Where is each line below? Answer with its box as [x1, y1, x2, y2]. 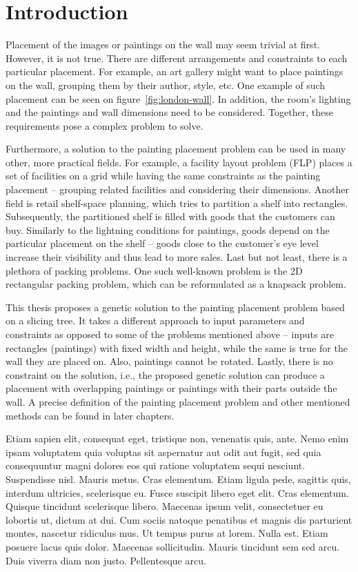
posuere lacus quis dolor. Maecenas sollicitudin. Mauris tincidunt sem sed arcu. [6, 539, 340, 553]
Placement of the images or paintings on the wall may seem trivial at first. [6, 37, 320, 52]
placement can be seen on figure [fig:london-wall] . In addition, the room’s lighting [6, 91, 351, 106]
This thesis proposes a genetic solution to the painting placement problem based [6, 299, 345, 314]
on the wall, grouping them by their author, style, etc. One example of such [6, 77, 326, 92]
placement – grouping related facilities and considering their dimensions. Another [6, 182, 349, 197]
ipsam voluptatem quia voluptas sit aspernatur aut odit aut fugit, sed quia [6, 444, 321, 459]
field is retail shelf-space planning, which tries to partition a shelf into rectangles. [6, 195, 348, 210]
